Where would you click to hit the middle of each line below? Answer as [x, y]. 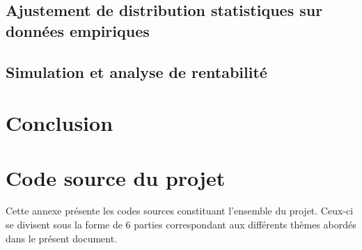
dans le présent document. [62, 238]
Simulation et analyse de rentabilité [136, 71]
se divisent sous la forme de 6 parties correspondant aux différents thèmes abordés [181, 225]
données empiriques [78, 30]
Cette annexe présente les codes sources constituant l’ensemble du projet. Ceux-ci [180, 211]
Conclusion [60, 123]
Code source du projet [116, 177]
